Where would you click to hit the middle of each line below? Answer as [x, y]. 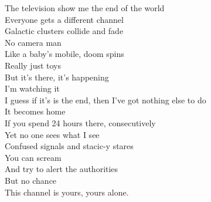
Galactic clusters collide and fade [64, 31]
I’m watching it [32, 88]
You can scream [33, 157]
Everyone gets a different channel [64, 19]
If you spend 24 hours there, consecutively [80, 122]
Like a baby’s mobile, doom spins [64, 54]
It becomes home [35, 111]
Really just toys [33, 65]
